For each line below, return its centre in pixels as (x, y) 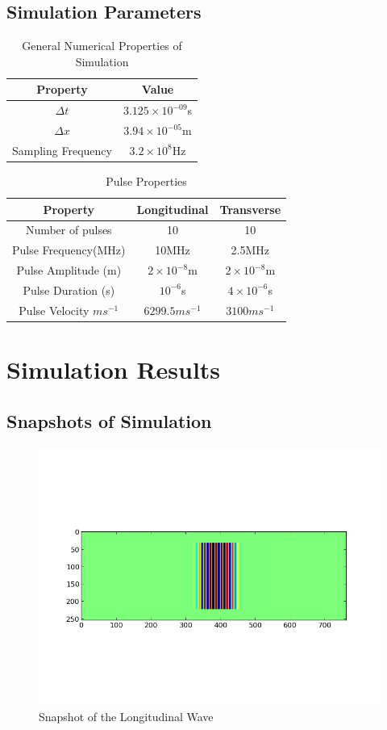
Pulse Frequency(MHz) (69, 250)
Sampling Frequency (62, 150)
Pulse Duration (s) (69, 289)
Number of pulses (69, 230)
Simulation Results (114, 369)
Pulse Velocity (54, 310)
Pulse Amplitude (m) (69, 270)
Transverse (250, 209)
